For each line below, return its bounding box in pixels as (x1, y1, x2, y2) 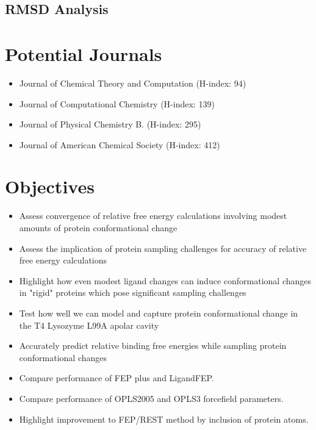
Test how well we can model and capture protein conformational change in (19, 306, 298, 319)
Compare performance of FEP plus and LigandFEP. (19, 371, 214, 384)
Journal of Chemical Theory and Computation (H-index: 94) (19, 76, 246, 89)
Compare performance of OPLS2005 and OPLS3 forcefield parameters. (19, 392, 284, 404)
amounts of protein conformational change (19, 221, 178, 234)
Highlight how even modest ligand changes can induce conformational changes (19, 274, 312, 287)
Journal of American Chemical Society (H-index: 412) (19, 138, 220, 151)
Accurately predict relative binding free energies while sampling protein (19, 339, 287, 352)
